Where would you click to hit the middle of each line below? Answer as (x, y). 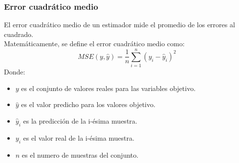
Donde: (15, 72)
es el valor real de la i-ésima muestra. (79, 137)
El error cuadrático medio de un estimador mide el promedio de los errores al (119, 25)
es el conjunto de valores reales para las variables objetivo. (109, 88)
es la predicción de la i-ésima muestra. (80, 120)
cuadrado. (19, 34)
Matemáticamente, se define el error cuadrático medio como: (94, 44)
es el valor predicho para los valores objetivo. (88, 104)
